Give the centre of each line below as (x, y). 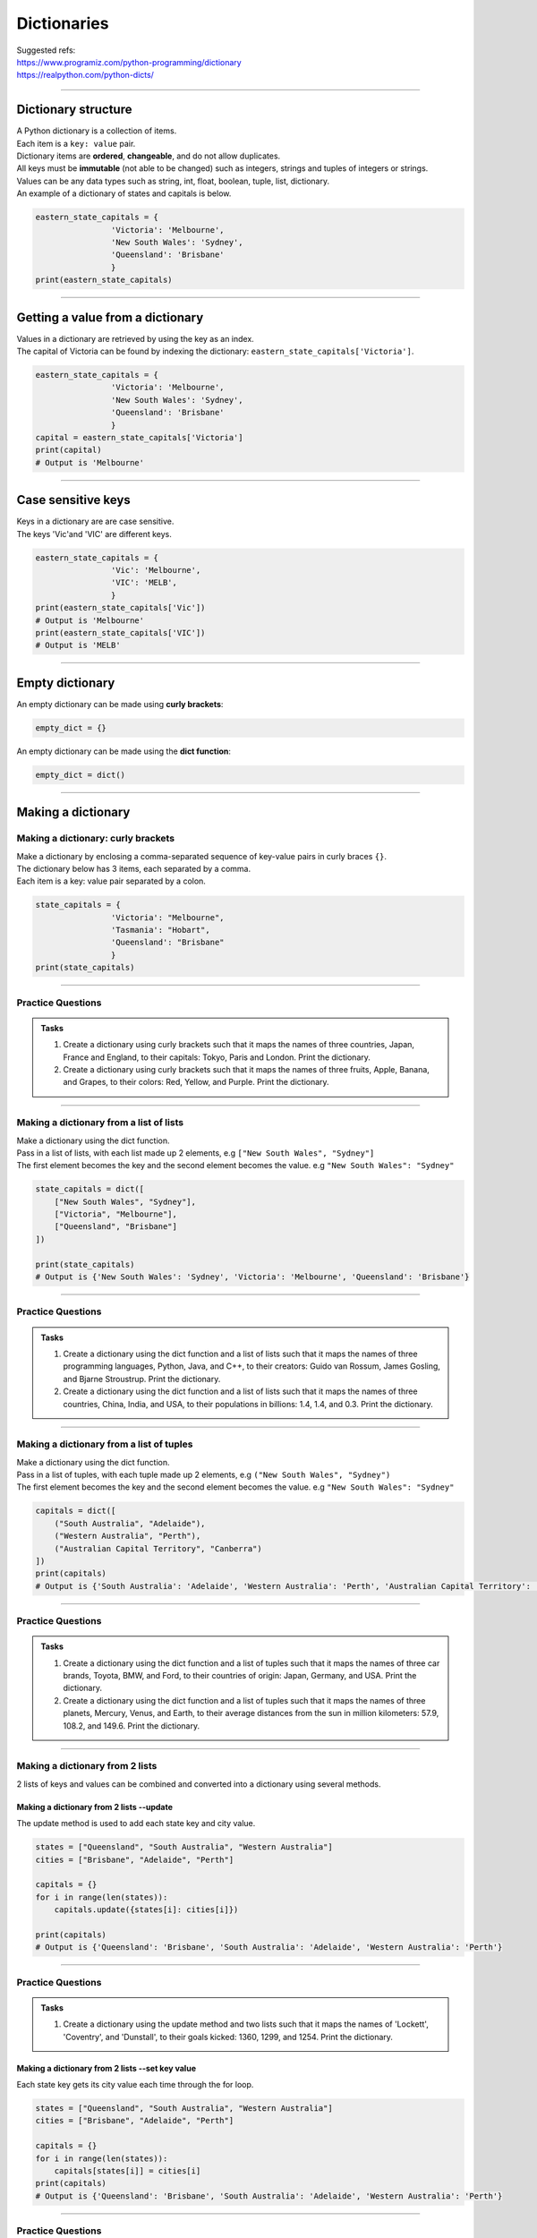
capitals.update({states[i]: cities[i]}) (146, 1910)
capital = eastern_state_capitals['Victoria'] (139, 437)
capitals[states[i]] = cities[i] (128, 2170)
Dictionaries (63, 23)
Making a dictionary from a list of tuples (105, 1444)
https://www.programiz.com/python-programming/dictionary (129, 62)
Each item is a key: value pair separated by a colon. (111, 881)
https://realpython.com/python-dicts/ (85, 75)
